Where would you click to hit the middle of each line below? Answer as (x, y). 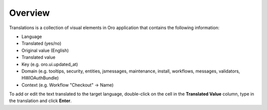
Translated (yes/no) (42, 43)
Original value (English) (45, 50)
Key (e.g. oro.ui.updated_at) (50, 64)
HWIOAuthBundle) (40, 78)
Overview (29, 13)
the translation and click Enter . (40, 101)
